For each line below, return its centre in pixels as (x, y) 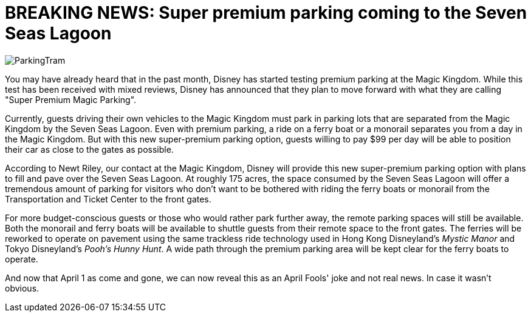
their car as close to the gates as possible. (89, 149)
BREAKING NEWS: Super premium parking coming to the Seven (266, 13)
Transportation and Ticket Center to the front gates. (108, 199)
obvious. (22, 288)
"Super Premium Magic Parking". (71, 99)
